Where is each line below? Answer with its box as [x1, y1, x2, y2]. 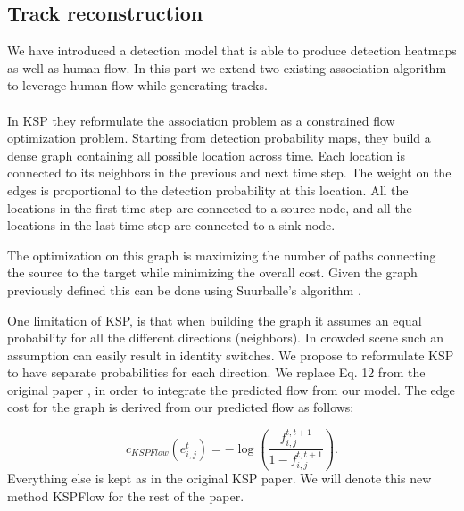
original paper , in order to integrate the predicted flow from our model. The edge [7, 380, 455, 399]
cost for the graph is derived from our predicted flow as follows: [7, 398, 354, 416]
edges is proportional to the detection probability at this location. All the [7, 180, 409, 199]
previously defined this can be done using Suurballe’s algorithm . [7, 280, 361, 299]
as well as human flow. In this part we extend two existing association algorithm [7, 58, 447, 77]
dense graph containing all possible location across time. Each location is [7, 145, 406, 164]
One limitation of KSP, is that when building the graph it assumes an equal [7, 310, 422, 329]
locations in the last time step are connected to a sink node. [7, 216, 336, 235]
